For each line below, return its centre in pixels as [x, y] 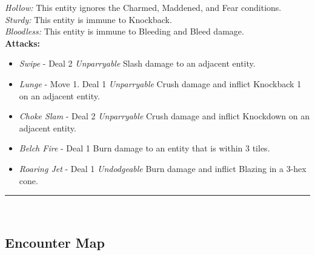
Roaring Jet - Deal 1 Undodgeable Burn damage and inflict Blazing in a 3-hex [163, 168]
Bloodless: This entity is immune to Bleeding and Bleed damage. [124, 31]
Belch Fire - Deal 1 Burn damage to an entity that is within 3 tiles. [144, 148]
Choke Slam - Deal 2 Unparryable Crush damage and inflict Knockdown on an [164, 116]
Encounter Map [55, 243]
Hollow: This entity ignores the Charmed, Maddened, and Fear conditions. [143, 7]
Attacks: [23, 43]
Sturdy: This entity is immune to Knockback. [88, 19]
